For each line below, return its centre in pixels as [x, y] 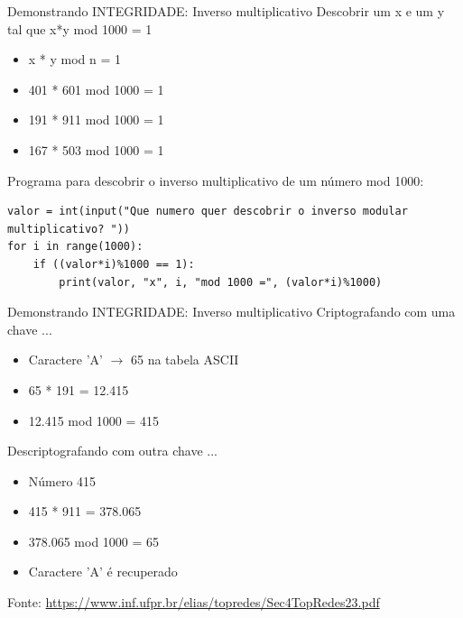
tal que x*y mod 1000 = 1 [80, 28]
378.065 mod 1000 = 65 [94, 541]
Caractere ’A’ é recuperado [103, 572]
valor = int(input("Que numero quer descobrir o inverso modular [208, 212]
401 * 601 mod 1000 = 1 [96, 89]
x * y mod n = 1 [75, 59]
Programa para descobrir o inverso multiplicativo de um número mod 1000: [216, 180]
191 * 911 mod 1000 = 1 [96, 120]
